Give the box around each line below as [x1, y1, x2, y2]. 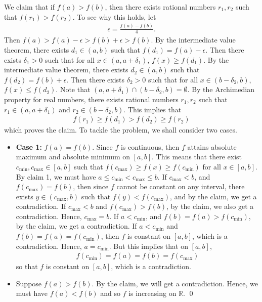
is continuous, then [120, 141, 180, 152]
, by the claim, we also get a [166, 201, 254, 211]
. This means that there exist [152, 151, 242, 162]
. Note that [56, 84, 91, 95]
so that [16, 261, 38, 272]
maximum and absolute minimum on [16, 151, 130, 162]
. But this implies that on [109, 240, 188, 251]
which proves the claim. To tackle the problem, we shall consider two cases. [4, 124, 237, 135]
